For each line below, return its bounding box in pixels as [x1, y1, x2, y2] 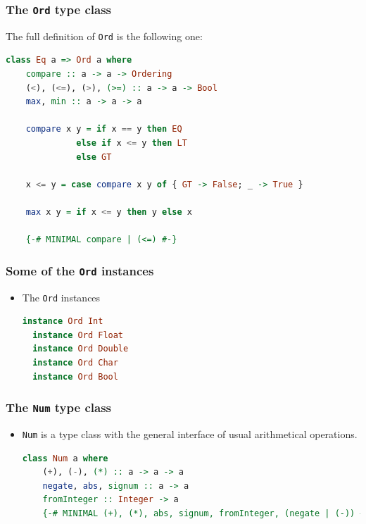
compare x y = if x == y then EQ [25, 124, 182, 135]
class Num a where [22, 453, 108, 463]
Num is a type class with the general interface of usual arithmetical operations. [22, 426, 358, 441]
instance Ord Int [22, 316, 103, 327]
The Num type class [6, 399, 111, 416]
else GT [76, 151, 112, 162]
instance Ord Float [32, 330, 124, 340]
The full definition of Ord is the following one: [6, 28, 203, 43]
